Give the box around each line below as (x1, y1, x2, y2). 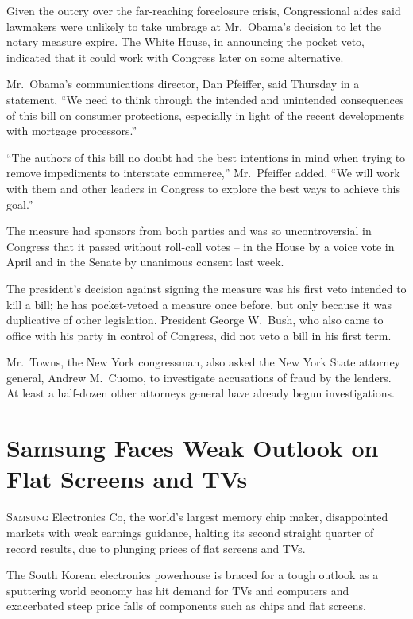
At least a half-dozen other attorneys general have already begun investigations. (6, 385, 395, 401)
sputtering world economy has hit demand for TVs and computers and (6, 582, 349, 598)
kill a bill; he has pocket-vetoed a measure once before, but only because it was (6, 296, 392, 312)
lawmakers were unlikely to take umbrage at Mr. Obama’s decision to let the (6, 17, 382, 34)
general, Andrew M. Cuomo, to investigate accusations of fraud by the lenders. (6, 369, 392, 385)
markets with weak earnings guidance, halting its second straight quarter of (6, 524, 374, 540)
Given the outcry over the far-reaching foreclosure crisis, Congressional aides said (6, 2, 401, 18)
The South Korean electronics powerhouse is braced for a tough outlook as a (6, 567, 379, 583)
